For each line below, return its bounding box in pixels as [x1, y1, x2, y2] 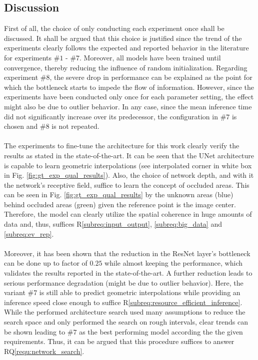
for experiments [4, 52, 52, 62]
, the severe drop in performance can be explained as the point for [49, 72, 252, 82]
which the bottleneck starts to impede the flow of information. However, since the [4, 81, 254, 92]
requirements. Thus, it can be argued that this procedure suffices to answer [4, 336, 234, 347]
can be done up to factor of [4, 258, 87, 268]
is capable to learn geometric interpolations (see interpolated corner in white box [4, 160, 252, 170]
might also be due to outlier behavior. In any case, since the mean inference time [4, 101, 252, 111]
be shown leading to [4, 326, 65, 337]
